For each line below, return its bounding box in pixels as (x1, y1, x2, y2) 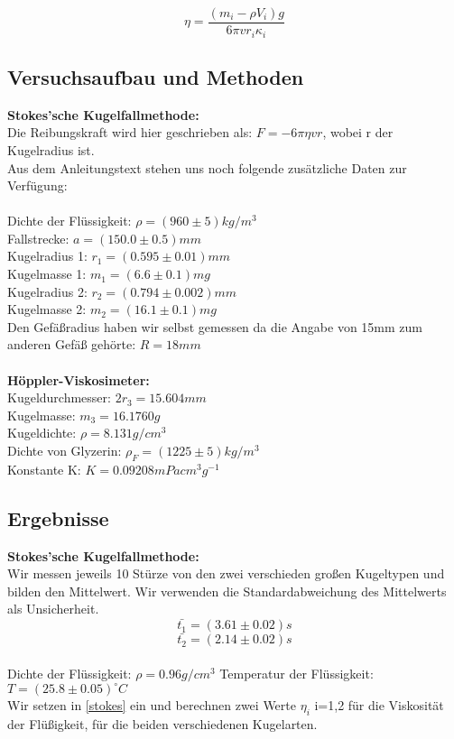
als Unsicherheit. (7, 599, 99, 618)
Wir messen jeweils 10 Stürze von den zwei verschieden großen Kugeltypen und (7, 564, 445, 583)
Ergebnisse (7, 503, 109, 531)
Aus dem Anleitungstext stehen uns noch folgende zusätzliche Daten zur (7, 158, 407, 177)
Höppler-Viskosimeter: (7, 370, 150, 389)
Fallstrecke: (7, 228, 69, 247)
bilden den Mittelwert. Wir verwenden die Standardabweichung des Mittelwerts (7, 581, 447, 600)
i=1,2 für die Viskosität (314, 696, 444, 715)
